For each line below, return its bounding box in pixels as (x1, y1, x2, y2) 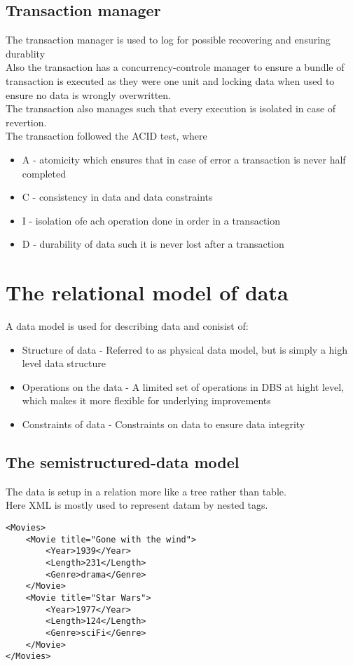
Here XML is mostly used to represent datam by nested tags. (6, 498, 268, 512)
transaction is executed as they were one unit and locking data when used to (6, 73, 335, 88)
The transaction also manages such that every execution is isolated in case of (6, 101, 336, 116)
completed (22, 166, 67, 180)
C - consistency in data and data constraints (22, 189, 213, 204)
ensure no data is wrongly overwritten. (6, 87, 171, 102)
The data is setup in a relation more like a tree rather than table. (6, 484, 286, 498)
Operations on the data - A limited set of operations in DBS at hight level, (22, 379, 344, 394)
